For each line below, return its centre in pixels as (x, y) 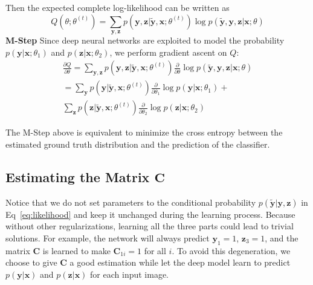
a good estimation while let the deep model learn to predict (180, 262)
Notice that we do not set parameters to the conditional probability (131, 202)
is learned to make (76, 250)
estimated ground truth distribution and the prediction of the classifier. (138, 144)
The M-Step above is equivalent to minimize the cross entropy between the (144, 132)
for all (155, 250)
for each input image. (130, 274)
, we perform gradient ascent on (168, 52)
